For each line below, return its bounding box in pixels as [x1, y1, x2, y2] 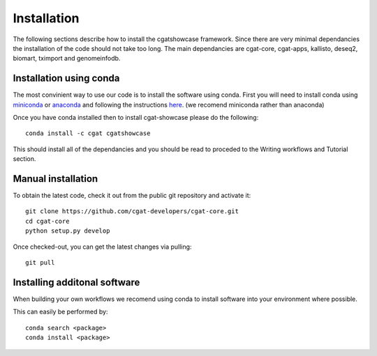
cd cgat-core [25, 217, 70, 225]
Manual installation [13, 173, 98, 185]
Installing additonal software [13, 276, 140, 288]
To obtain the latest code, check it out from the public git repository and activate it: [13, 192, 251, 200]
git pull [25, 258, 55, 267]
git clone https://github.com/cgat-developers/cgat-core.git [25, 208, 239, 215]
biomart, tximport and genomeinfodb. [13, 54, 121, 63]
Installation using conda [13, 72, 120, 84]
